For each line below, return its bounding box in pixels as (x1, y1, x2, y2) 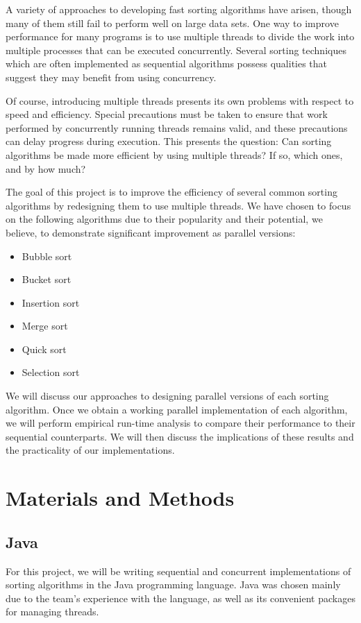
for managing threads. (6, 604, 99, 619)
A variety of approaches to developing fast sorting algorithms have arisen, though (6, 2, 352, 16)
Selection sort (22, 365, 80, 379)
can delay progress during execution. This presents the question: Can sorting (6, 134, 332, 148)
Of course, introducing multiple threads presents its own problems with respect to (6, 93, 354, 108)
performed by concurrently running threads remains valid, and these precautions (6, 120, 348, 135)
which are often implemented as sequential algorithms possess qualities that (6, 56, 328, 71)
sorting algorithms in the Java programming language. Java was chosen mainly (6, 577, 341, 592)
